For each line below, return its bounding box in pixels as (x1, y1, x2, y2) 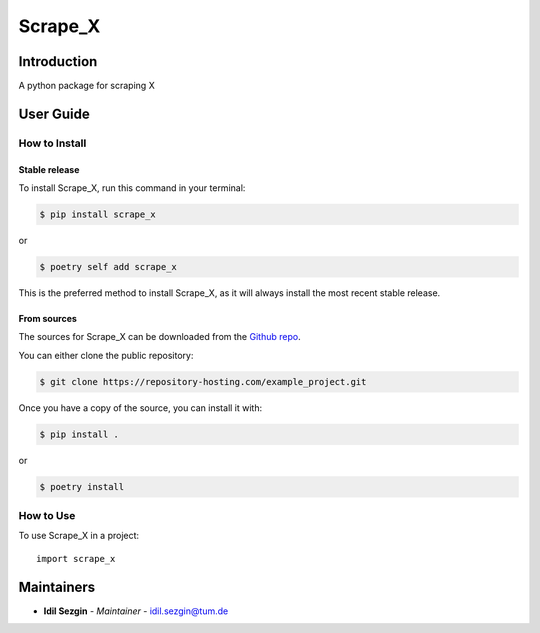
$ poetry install (39, 481, 125, 492)
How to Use (18, 509, 76, 523)
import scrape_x (36, 553, 116, 564)
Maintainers (18, 578, 96, 595)
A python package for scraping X (18, 80, 155, 92)
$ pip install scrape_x (39, 209, 157, 220)
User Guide (18, 105, 90, 122)
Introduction (18, 53, 98, 70)
